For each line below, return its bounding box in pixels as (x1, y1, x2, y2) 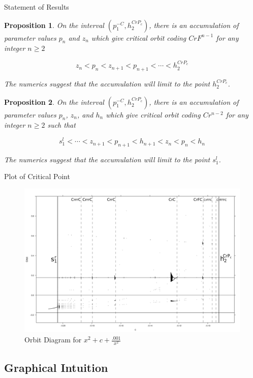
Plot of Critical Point (4, 171, 70, 182)
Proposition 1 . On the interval (4, 19, 104, 30)
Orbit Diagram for (24, 334, 82, 345)
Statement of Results (4, 2, 69, 12)
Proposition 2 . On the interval (4, 96, 104, 107)
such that (47, 120, 76, 130)
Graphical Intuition (4, 359, 108, 375)
